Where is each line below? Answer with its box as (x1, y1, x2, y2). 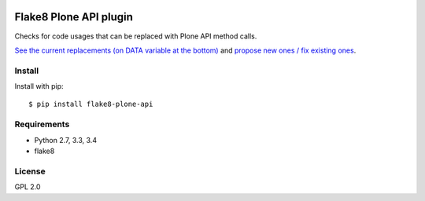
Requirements (14, 119, 70, 130)
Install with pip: (14, 82, 64, 91)
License (14, 166, 46, 177)
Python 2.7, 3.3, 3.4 (34, 135, 98, 144)
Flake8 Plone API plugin (14, 10, 133, 24)
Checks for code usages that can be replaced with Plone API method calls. (14, 31, 257, 41)
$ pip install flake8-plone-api (28, 100, 153, 109)
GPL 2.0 (14, 182, 41, 192)
